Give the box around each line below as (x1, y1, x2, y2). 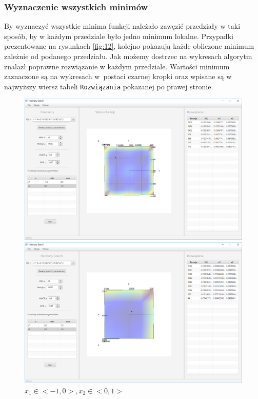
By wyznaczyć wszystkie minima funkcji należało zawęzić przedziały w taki (4, 21, 241, 31)
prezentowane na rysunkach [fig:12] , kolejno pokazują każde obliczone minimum (4, 41, 254, 51)
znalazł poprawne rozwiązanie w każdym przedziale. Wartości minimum (4, 61, 230, 71)
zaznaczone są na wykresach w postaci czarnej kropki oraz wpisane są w (4, 71, 232, 82)
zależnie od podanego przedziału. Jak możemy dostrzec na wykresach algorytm (4, 51, 252, 61)
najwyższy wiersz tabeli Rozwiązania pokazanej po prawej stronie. (4, 81, 213, 91)
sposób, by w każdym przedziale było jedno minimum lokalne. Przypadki (4, 30, 233, 41)
